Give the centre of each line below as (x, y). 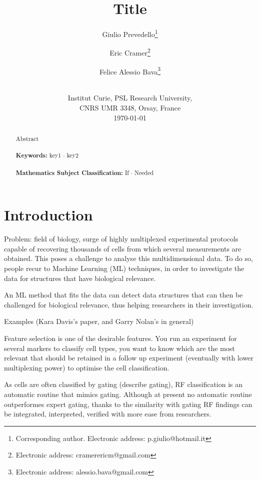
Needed (144, 172)
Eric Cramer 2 (130, 52)
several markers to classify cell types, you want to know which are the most (119, 348)
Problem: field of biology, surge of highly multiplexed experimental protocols (121, 239)
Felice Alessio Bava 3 (130, 70)
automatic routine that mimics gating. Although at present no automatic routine (128, 394)
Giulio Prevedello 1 (130, 33)
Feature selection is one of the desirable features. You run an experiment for (120, 338)
